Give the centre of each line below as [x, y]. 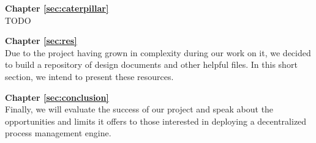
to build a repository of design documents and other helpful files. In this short [151, 64]
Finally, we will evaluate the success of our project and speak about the [139, 109]
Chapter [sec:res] [41, 41]
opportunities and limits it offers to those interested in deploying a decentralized [156, 121]
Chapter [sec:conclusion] [57, 97]
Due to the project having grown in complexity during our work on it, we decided [158, 52]
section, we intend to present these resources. [89, 76]
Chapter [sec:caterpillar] [57, 8]
